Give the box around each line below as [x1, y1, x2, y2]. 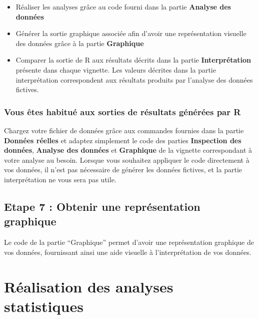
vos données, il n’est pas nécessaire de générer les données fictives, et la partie [4, 164, 242, 175]
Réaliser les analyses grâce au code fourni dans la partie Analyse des [15, 2, 231, 12]
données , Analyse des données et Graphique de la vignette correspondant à [4, 145, 252, 155]
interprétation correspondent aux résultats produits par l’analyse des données [15, 74, 253, 85]
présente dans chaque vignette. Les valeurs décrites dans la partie [15, 64, 216, 75]
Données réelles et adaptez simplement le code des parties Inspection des [4, 135, 241, 145]
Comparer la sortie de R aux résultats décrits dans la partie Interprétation [15, 55, 251, 65]
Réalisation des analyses [4, 276, 173, 296]
